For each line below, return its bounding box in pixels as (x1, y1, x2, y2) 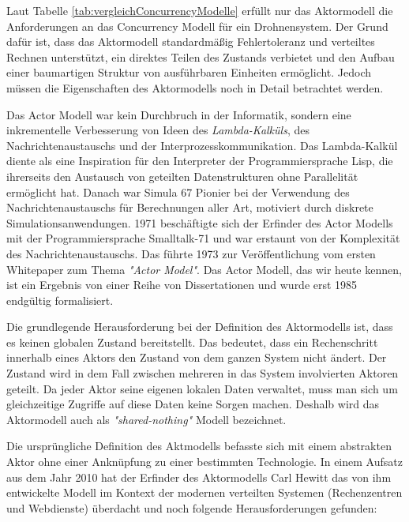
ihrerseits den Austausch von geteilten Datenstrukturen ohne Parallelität (6, 167, 358, 184)
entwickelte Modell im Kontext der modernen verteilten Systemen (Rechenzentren (6, 484, 403, 501)
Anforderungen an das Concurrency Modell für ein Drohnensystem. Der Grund (6, 17, 388, 34)
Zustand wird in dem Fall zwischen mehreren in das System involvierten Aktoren (6, 365, 399, 381)
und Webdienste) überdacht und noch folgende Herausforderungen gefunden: (6, 499, 377, 516)
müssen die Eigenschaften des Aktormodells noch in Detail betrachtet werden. (6, 79, 384, 96)
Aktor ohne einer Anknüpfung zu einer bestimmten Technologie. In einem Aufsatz (6, 453, 403, 470)
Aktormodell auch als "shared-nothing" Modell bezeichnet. (6, 411, 287, 427)
